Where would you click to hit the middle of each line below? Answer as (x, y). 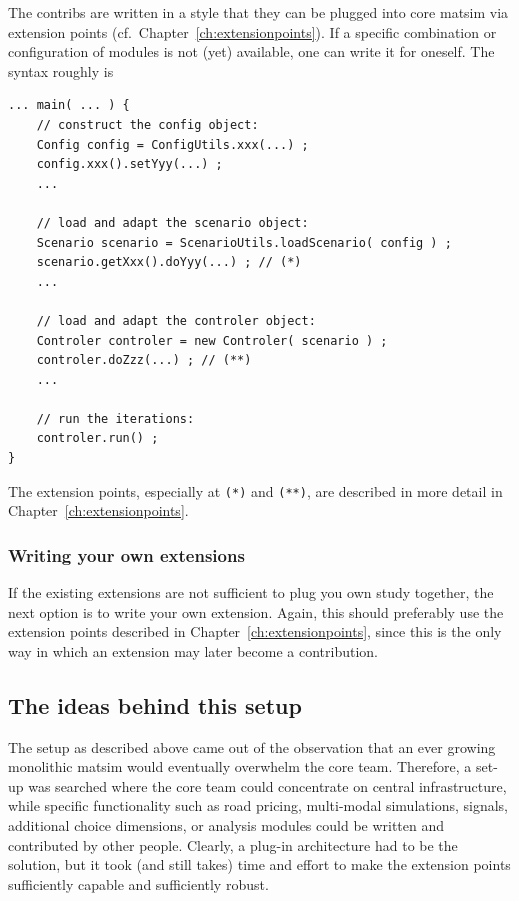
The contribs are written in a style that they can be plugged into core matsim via (258, 12)
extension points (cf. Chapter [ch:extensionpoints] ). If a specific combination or (252, 31)
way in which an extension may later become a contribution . (193, 650)
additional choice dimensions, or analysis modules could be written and (226, 825)
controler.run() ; (97, 438)
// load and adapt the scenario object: (172, 222)
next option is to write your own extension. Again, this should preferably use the (256, 611)
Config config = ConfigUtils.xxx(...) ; (172, 144)
